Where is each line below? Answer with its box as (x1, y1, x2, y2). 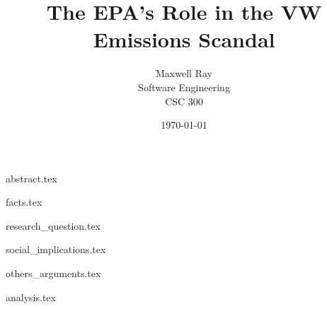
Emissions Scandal (93, 25, 275, 54)
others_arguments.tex (6, 266, 101, 281)
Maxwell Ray (156, 66, 212, 81)
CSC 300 (165, 93, 203, 108)
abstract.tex (6, 170, 57, 185)
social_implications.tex (6, 242, 106, 257)
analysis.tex (6, 289, 56, 304)
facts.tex (6, 194, 42, 209)
